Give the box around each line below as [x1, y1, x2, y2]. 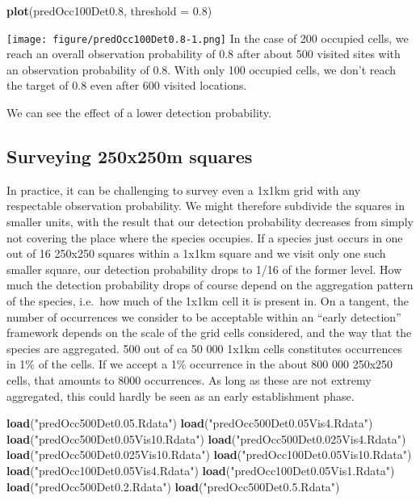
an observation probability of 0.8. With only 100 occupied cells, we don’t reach [6, 61, 397, 78]
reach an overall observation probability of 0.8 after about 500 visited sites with [6, 45, 401, 62]
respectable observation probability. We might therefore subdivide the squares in [6, 197, 405, 214]
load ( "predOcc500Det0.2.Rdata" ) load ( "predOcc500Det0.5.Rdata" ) [6, 478, 340, 495]
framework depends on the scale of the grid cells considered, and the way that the [6, 324, 412, 341]
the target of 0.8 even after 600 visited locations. [6, 77, 247, 94]
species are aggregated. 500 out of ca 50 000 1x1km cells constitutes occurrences [6, 339, 403, 356]
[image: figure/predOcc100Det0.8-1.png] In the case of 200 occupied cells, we [6, 29, 409, 46]
